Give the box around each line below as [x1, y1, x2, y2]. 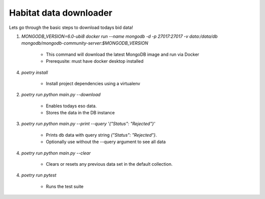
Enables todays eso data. [46, 103, 97, 109]
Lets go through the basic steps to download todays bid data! [9, 25, 133, 30]
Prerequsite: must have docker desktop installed [46, 58, 144, 64]
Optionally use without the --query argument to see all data [46, 139, 166, 145]
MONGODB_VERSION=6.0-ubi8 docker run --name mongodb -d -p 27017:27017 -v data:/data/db [21, 33, 218, 39]
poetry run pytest [21, 172, 56, 178]
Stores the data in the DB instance [46, 110, 115, 116]
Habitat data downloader [9, 7, 112, 18]
